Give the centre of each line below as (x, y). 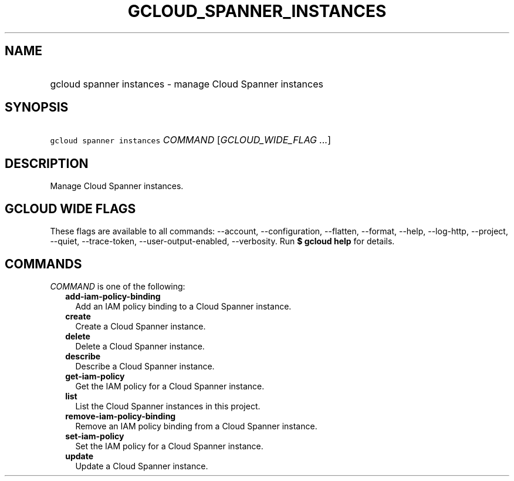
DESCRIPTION (47, 163)
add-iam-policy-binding (113, 296)
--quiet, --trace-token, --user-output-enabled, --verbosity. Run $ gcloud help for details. (222, 241)
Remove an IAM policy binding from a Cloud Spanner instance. (196, 426)
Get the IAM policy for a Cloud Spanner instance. (170, 386)
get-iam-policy (95, 376)
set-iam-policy (95, 436)
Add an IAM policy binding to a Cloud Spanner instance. (183, 306)
